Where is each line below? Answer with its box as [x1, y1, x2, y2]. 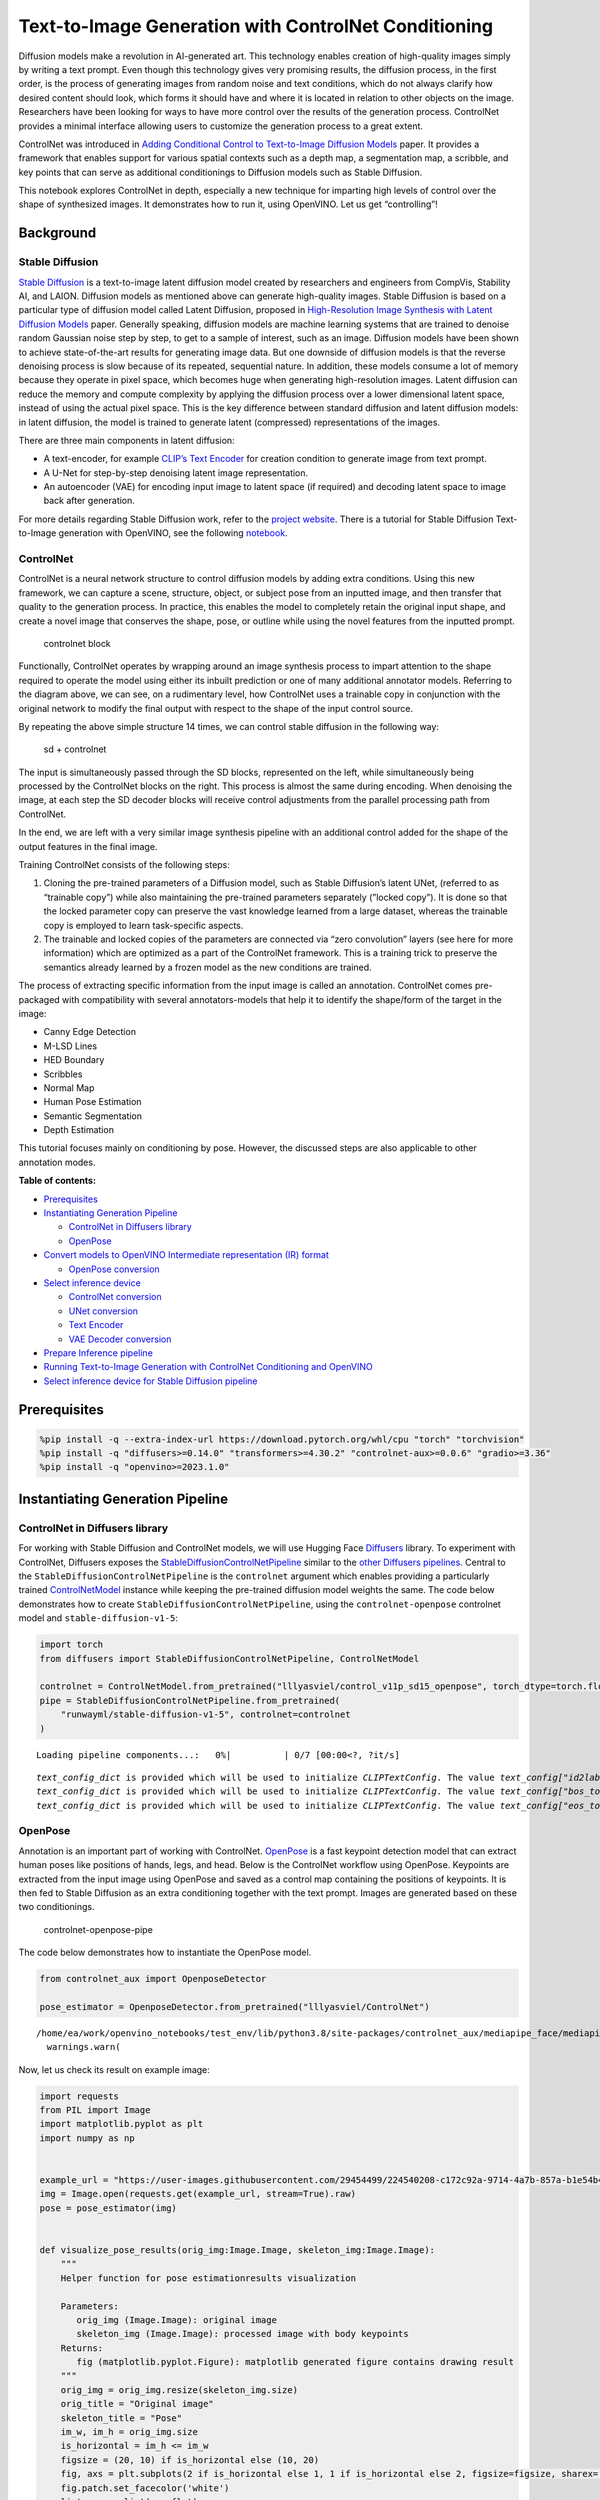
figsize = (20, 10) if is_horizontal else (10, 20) [60, 2454, 320, 2465]
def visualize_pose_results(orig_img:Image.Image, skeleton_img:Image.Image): [39, 2244, 435, 2255]
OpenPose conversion [68, 1263, 160, 1275]
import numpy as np [39, 2132, 135, 2144]
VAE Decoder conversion [68, 1333, 172, 1345]
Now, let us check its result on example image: [18, 2063, 210, 2075]
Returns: [60, 2342, 104, 2354]
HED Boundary [43, 1054, 105, 1066]
